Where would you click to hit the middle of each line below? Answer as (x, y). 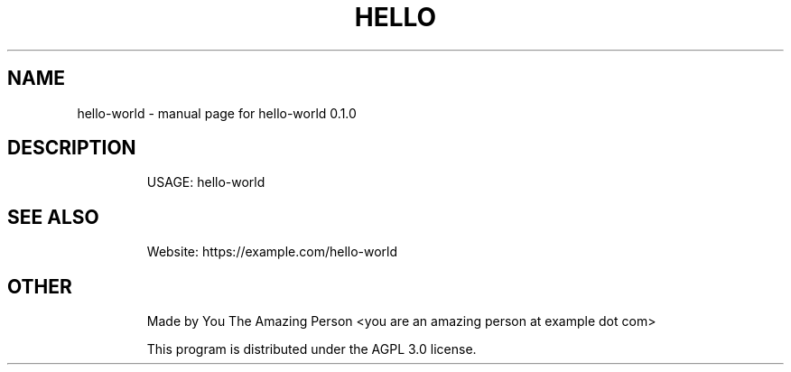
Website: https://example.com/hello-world (272, 252)
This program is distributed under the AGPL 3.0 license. (312, 349)
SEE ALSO (53, 217)
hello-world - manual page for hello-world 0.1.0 (217, 113)
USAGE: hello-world (206, 182)
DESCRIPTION (72, 148)
